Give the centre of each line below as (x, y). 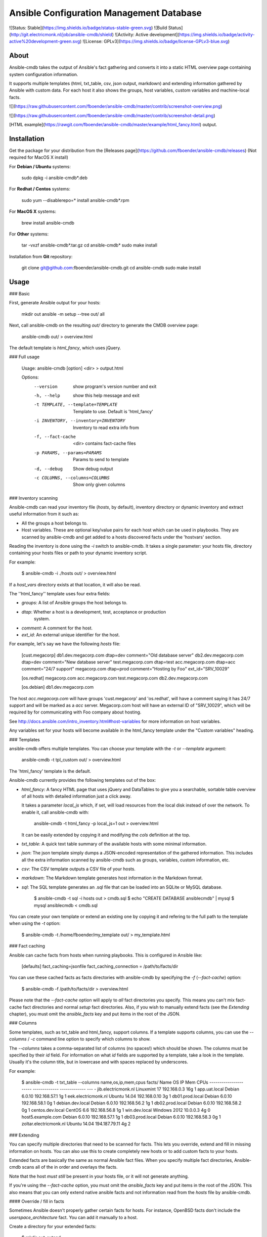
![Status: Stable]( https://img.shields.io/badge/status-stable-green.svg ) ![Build (88, 28)
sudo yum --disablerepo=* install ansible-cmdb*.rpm (75, 200)
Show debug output (93, 469)
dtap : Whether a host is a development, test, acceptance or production (94, 612)
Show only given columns (99, 484)
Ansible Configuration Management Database (106, 13)
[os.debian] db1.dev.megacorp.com (58, 687)
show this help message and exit (106, 395)
